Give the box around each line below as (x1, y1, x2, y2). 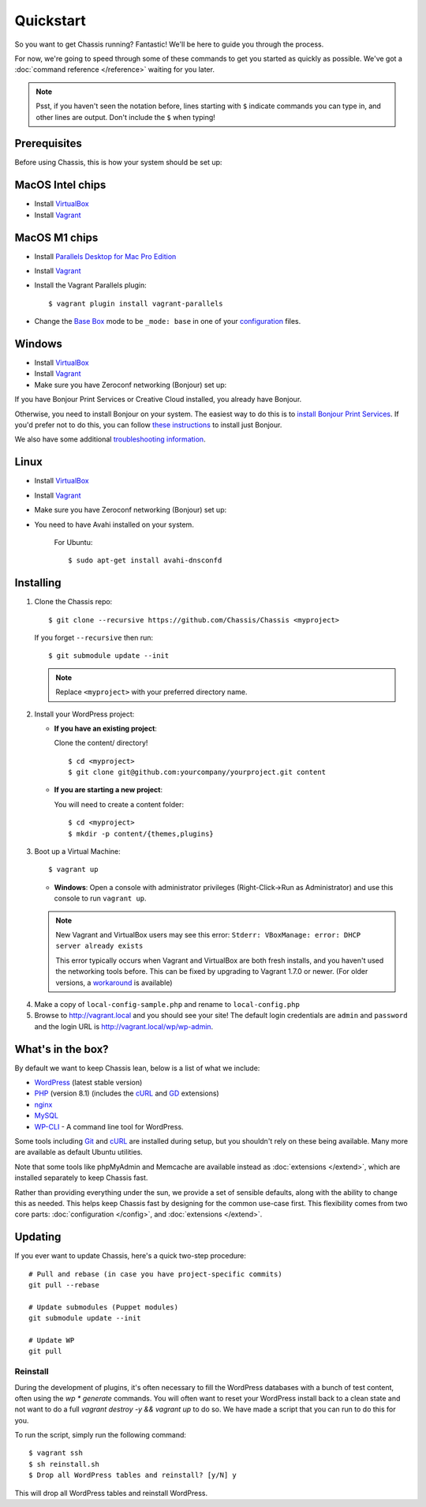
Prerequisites (14, 137, 82, 150)
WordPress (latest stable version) (34, 1078, 143, 1088)
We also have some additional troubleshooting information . (14, 434, 206, 444)
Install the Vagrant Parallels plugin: (34, 280, 148, 290)
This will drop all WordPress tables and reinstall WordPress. (14, 1488, 208, 1498)
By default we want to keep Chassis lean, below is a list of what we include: (14, 1063, 260, 1073)
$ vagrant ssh (28, 1449, 83, 1457)
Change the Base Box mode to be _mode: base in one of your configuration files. (34, 317, 301, 326)
